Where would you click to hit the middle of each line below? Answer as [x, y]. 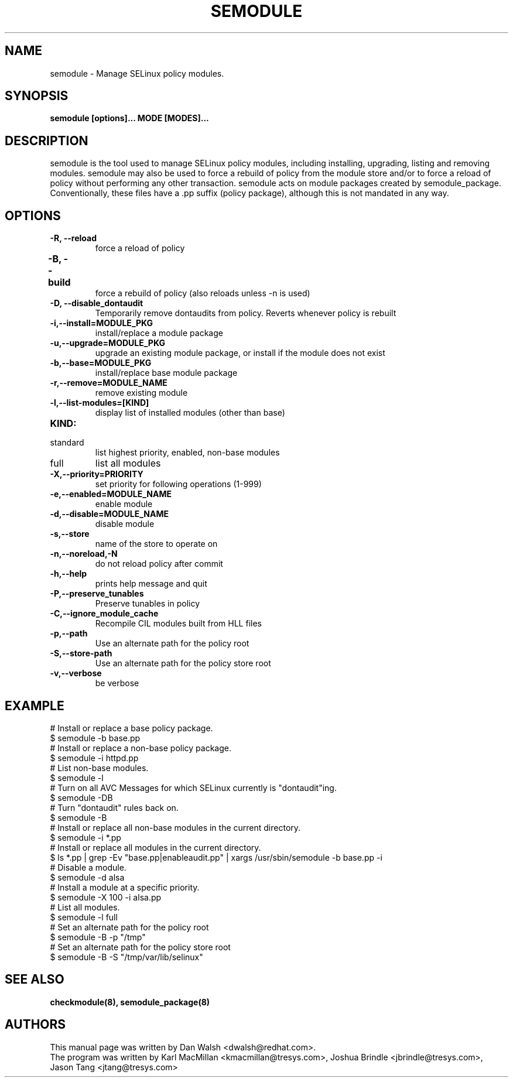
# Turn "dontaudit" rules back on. [114, 807]
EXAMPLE [35, 706]
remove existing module [141, 393]
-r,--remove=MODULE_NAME [109, 383]
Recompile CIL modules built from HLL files [178, 624]
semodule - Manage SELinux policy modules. [137, 73]
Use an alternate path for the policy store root [183, 663]
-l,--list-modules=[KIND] [100, 403]
